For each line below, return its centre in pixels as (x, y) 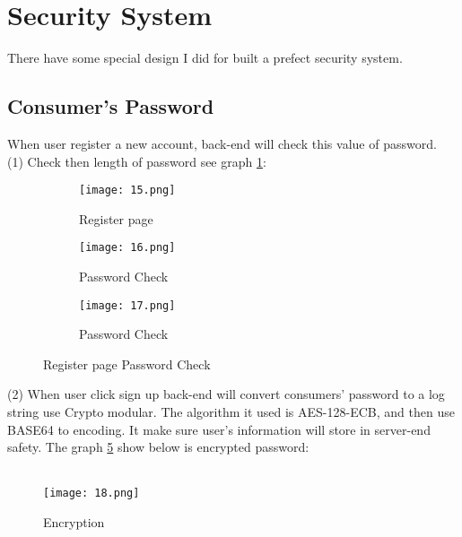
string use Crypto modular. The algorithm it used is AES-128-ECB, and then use (231, 412)
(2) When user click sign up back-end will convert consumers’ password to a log (226, 394)
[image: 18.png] (92, 494)
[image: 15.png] (127, 191)
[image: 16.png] (127, 248)
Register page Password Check (127, 364)
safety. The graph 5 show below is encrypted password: (158, 447)
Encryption (74, 522)
